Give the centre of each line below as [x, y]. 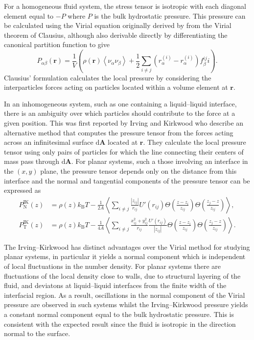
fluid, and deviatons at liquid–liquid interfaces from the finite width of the [115, 285]
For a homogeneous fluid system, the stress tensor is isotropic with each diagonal [125, 6]
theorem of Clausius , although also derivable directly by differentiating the [116, 35]
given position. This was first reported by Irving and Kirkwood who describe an [124, 123]
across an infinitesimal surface [49, 142]
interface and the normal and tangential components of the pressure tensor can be [127, 180]
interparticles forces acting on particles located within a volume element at [116, 87]
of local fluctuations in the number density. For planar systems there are [112, 266]
